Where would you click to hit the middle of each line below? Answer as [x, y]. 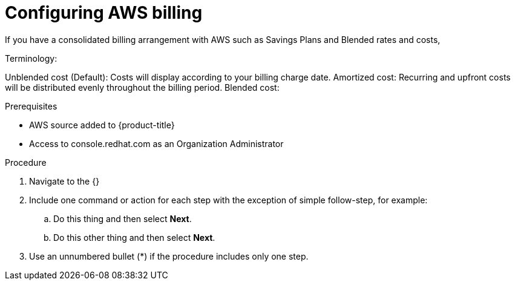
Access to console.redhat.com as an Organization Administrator [156, 143]
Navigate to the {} [64, 181]
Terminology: [31, 58]
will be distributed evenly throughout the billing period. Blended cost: [142, 87]
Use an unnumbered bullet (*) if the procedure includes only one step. [169, 256]
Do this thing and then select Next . [123, 218]
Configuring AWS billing [104, 13]
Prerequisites [31, 106]
